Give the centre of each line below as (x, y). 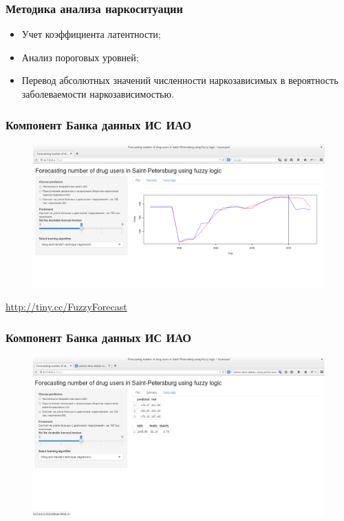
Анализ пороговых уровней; (80, 57)
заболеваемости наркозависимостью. (98, 94)
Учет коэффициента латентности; (91, 34)
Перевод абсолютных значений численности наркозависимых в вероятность (180, 80)
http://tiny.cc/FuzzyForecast (66, 307)
